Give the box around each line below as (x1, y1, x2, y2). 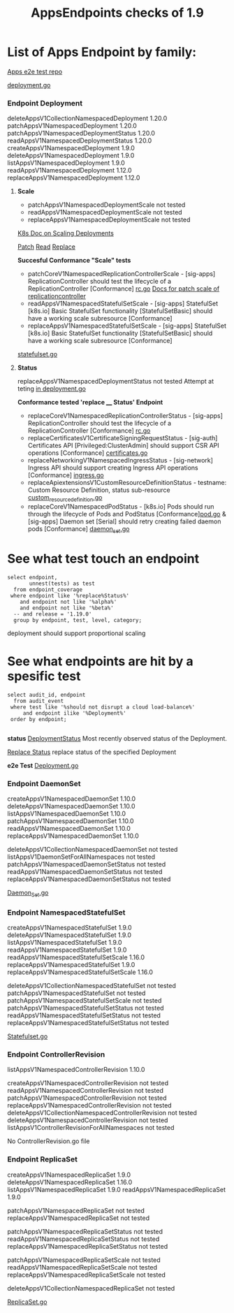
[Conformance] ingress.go (27, 471, 104, 479)
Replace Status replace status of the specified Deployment (7, 748, 177, 756)
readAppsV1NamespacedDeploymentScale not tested (27, 208, 183, 217)
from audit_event (13, 697, 64, 704)
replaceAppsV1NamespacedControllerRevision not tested (7, 1101, 173, 1110)
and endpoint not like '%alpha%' (20, 598, 117, 605)
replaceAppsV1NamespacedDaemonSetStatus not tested (7, 875, 171, 883)
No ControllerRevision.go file (7, 1137, 90, 1145)
